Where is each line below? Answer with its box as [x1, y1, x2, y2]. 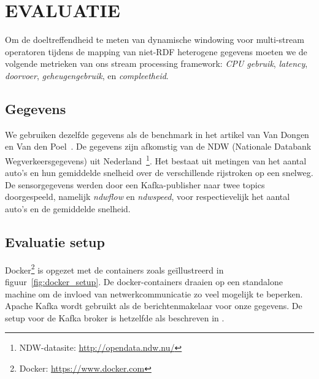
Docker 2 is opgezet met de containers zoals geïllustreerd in [5, 261, 224, 276]
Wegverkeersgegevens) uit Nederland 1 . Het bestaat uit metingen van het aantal [5, 152, 307, 167]
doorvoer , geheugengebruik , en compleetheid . [5, 69, 169, 82]
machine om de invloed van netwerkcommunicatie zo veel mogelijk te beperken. [5, 287, 303, 300]
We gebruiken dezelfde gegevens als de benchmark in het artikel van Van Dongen [5, 128, 309, 140]
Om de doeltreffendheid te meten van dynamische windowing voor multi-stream [5, 33, 304, 46]
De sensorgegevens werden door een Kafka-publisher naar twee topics [5, 178, 265, 191]
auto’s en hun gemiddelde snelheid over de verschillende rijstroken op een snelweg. [5, 166, 313, 179]
